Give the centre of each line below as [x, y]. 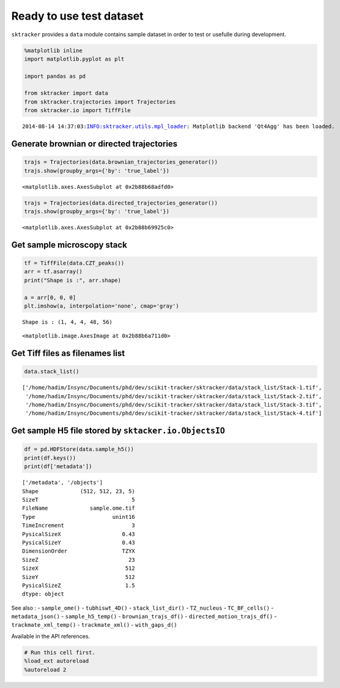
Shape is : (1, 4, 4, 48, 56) [68, 322]
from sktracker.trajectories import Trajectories [100, 102]
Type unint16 [79, 517]
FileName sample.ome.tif [79, 508]
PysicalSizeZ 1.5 [79, 585]
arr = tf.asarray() [53, 272]
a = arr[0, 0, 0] [50, 297]
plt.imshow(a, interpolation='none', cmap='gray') [102, 306]
